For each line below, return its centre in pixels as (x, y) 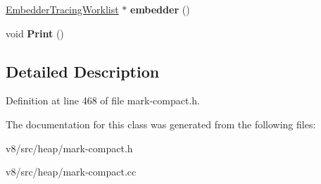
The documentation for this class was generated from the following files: (161, 124)
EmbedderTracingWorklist (62, 9)
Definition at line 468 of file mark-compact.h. (103, 100)
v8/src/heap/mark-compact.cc (71, 172)
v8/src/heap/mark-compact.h (69, 148)
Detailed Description (83, 71)
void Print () (35, 33)
